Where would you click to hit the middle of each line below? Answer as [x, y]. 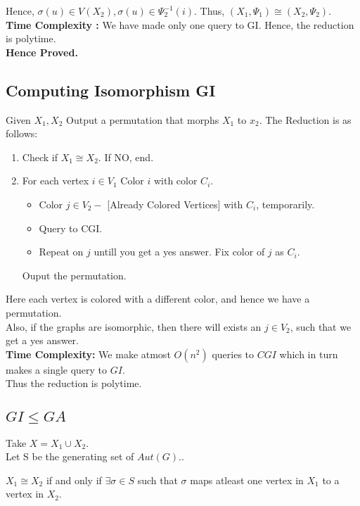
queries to [233, 354]
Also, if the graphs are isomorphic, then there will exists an [134, 326]
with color [175, 181]
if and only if [74, 480]
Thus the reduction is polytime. [74, 383]
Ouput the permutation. [74, 275]
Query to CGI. [71, 228]
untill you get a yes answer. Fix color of [179, 252]
